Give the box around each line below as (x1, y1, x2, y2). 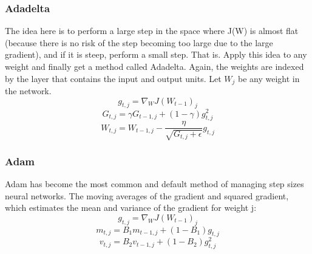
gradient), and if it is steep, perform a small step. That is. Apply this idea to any (5, 48, 307, 61)
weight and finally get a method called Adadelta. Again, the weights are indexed (5, 60, 304, 72)
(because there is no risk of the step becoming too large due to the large (5, 36, 273, 49)
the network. (5, 84, 52, 97)
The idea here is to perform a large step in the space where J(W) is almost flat (5, 24, 299, 37)
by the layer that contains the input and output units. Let (5, 72, 222, 84)
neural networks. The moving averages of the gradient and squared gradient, (5, 189, 289, 202)
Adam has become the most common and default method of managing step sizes (5, 177, 304, 190)
